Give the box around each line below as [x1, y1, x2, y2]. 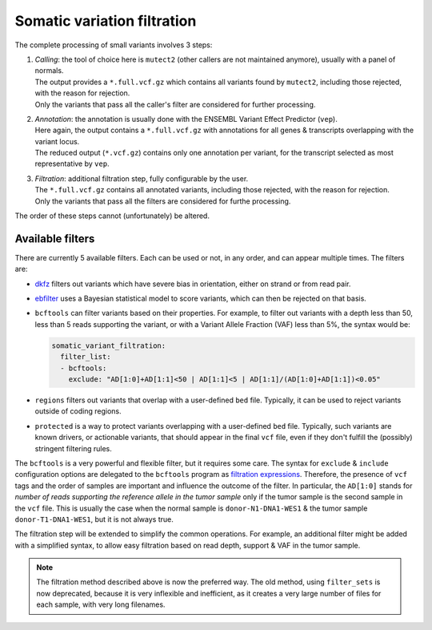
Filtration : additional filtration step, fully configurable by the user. [34, 173, 249, 184]
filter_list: [60, 353, 111, 361]
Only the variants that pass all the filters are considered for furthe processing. [34, 196, 291, 206]
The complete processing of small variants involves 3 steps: [14, 40, 213, 50]
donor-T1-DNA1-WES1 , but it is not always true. [14, 514, 174, 524]
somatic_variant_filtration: [51, 341, 166, 350]
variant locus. [34, 136, 80, 146]
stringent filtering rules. [34, 443, 112, 453]
